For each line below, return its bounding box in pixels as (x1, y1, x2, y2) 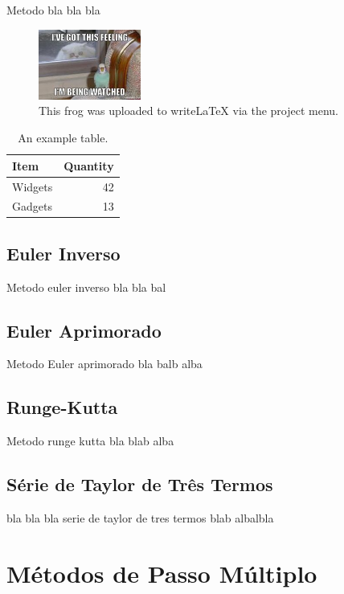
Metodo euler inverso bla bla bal (6, 278, 166, 295)
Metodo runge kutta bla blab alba (6, 432, 174, 449)
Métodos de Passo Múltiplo (6, 556, 317, 589)
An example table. (18, 129, 109, 146)
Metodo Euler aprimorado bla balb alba (6, 355, 203, 372)
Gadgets (12, 198, 52, 215)
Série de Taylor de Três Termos (6, 472, 273, 497)
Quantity (63, 157, 114, 174)
